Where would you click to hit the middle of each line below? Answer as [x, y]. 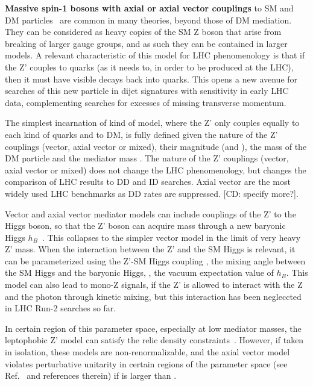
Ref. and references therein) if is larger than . [91, 375]
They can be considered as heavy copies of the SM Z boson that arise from [143, 32]
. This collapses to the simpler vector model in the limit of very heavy [171, 237]
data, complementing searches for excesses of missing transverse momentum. [146, 102]
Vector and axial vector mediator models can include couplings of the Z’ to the [150, 213]
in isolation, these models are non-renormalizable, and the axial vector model [147, 352]
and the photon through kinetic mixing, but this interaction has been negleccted [153, 296]
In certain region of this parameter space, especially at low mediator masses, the [153, 328]
